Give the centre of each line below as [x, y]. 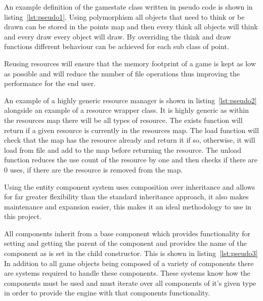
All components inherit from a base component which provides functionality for [127, 233]
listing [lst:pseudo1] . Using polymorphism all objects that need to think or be [124, 16]
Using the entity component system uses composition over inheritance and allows [130, 186]
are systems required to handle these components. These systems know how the [127, 273]
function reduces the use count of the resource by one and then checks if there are [131, 160]
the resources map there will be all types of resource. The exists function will [123, 120]
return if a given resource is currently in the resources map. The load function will [131, 130]
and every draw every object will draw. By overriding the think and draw [118, 36]
